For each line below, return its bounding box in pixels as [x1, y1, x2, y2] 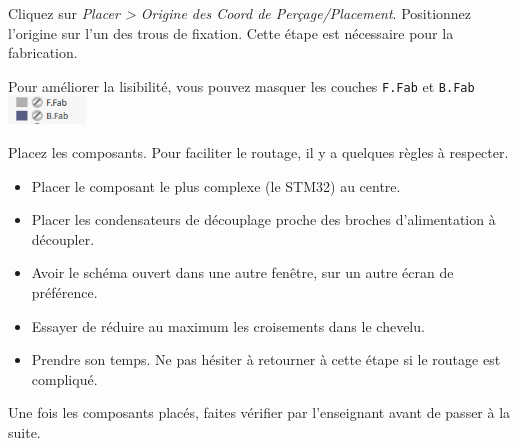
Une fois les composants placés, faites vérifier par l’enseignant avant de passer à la [8, 402, 511, 423]
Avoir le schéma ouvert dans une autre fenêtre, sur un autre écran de [31, 262, 454, 283]
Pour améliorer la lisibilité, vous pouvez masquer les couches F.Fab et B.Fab [8, 75, 475, 96]
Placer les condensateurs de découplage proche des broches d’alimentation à [31, 209, 496, 230]
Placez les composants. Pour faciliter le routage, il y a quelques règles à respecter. [8, 142, 509, 163]
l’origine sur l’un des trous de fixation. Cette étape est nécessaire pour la [8, 22, 454, 43]
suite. [8, 421, 41, 442]
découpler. [31, 228, 95, 249]
